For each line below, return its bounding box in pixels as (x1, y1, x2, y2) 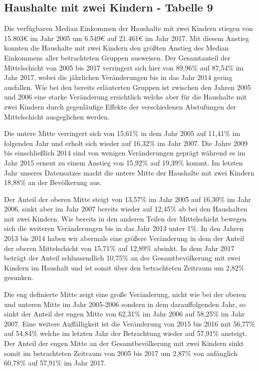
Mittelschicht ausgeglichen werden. (4, 111, 110, 121)
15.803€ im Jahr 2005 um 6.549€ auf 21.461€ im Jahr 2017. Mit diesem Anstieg (4, 32, 249, 43)
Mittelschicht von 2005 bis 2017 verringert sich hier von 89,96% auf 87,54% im (4, 62, 244, 72)
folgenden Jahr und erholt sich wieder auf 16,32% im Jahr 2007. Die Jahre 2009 (4, 137, 248, 148)
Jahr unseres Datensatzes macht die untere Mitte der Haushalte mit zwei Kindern (4, 167, 255, 177)
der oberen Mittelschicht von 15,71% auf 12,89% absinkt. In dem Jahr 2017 (4, 242, 235, 253)
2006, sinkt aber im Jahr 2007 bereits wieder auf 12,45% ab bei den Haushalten (4, 203, 248, 214)
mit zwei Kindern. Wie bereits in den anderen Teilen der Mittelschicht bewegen (4, 213, 247, 223)
